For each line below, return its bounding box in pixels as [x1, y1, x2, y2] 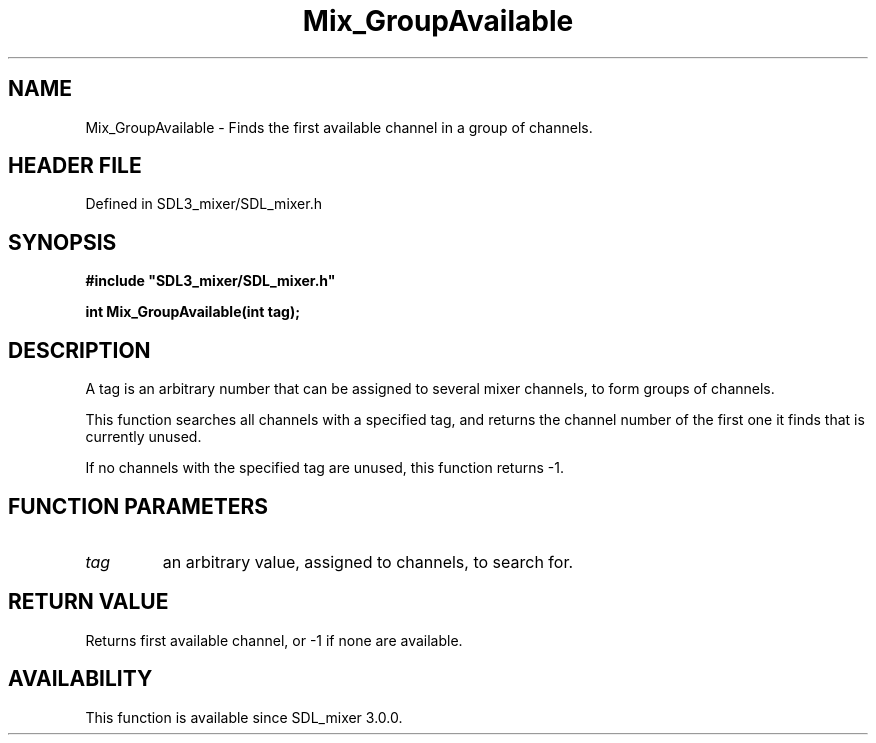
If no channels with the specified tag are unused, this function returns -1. [85, 459, 564, 477]
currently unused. [85, 428, 202, 446]
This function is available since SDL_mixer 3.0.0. [85, 708, 403, 726]
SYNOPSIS [8, 229, 117, 255]
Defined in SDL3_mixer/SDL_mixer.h [85, 195, 322, 213]
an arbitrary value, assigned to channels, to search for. [162, 551, 574, 572]
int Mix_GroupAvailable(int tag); [85, 303, 300, 321]
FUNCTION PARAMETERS [8, 493, 268, 519]
